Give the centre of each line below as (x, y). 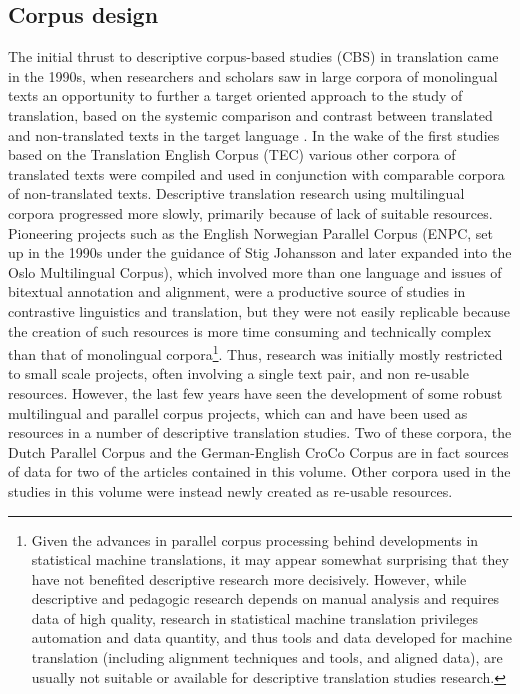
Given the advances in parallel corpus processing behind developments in (255, 539)
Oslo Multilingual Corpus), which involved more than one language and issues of (255, 271)
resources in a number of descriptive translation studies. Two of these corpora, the (260, 432)
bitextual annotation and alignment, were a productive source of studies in (237, 291)
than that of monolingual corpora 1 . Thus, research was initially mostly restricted (255, 352)
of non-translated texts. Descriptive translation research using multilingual (236, 193)
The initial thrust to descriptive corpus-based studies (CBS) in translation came (253, 56)
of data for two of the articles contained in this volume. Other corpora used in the (259, 471)
